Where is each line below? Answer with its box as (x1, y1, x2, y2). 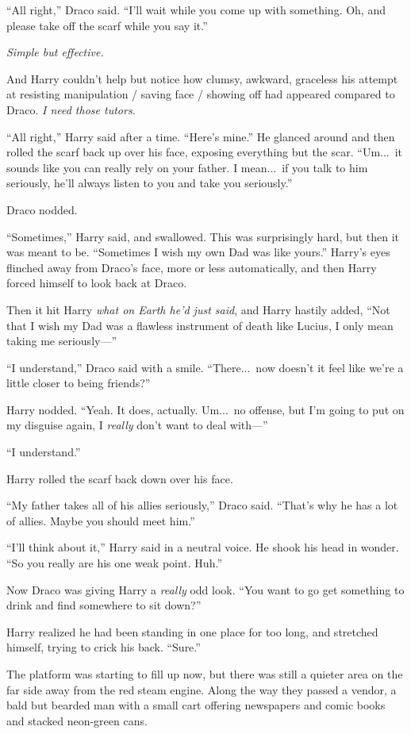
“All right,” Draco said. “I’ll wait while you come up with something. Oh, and (6, 2, 386, 17)
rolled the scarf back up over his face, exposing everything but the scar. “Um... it (6, 144, 403, 160)
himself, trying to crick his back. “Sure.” (6, 639, 201, 655)
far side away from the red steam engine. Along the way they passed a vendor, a (6, 681, 397, 697)
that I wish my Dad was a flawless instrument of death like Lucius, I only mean (6, 317, 394, 333)
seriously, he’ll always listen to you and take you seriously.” (6, 175, 293, 191)
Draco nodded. (6, 201, 78, 217)
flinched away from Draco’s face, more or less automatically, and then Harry (6, 259, 377, 275)
